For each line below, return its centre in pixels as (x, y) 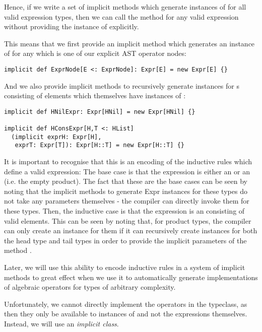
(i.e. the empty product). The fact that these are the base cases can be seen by (126, 181)
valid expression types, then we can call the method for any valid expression (121, 16)
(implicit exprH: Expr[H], (56, 137)
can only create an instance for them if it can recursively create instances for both (131, 230)
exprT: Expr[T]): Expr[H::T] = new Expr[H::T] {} (100, 145)
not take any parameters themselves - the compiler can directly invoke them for (127, 201)
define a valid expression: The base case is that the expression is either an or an (127, 171)
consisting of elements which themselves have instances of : (95, 95)
